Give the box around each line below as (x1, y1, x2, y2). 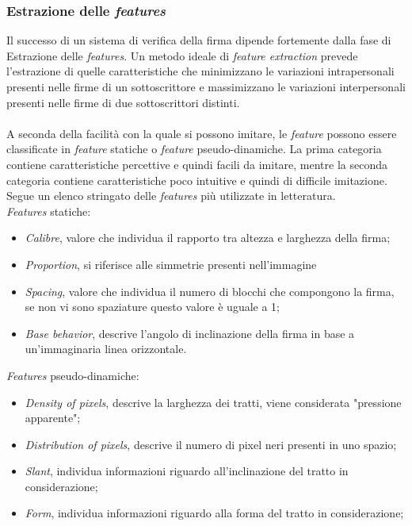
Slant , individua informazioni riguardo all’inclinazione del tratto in (25, 463, 349, 479)
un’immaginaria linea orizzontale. (25, 340, 187, 357)
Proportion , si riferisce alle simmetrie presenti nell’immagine (25, 255, 317, 272)
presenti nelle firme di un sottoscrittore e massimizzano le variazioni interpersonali (6, 79, 406, 94)
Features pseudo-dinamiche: (6, 367, 139, 383)
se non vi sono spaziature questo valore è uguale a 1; (25, 298, 280, 315)
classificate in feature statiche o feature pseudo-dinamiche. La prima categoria (6, 140, 382, 157)
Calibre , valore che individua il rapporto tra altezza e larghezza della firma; (25, 229, 391, 246)
